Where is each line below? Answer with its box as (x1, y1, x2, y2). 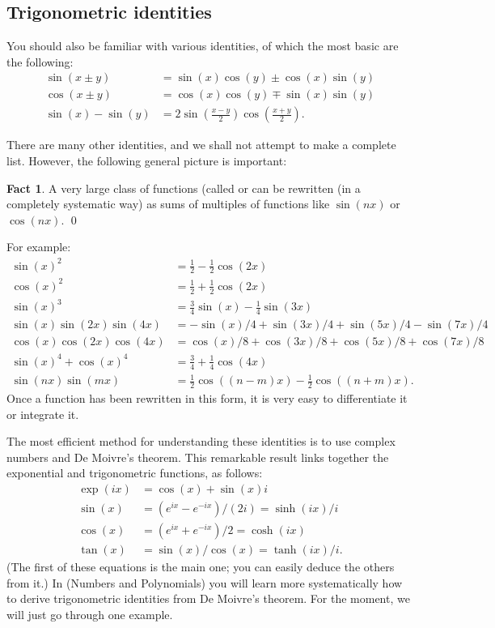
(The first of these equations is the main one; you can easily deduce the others (6, 558, 395, 575)
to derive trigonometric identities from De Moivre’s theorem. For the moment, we (6, 590, 410, 607)
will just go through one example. (6, 605, 173, 622)
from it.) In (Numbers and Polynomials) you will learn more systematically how (6, 574, 403, 591)
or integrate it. (6, 405, 79, 422)
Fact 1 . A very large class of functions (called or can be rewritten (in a (6, 179, 361, 196)
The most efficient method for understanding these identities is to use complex (6, 433, 396, 450)
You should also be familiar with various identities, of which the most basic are (6, 37, 399, 54)
